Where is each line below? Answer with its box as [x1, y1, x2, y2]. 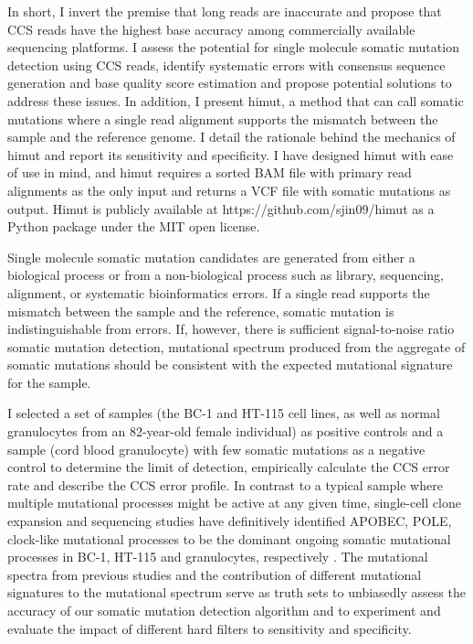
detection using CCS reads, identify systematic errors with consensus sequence [7, 55, 446, 74]
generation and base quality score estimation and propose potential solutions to [7, 73, 452, 92]
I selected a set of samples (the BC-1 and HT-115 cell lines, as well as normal [7, 403, 440, 423]
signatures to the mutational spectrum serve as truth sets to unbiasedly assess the [7, 583, 466, 602]
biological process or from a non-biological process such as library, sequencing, [7, 265, 444, 284]
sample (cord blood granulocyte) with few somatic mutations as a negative [7, 439, 426, 458]
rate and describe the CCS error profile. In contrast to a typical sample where [7, 475, 443, 494]
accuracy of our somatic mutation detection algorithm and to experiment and [7, 601, 441, 619]
